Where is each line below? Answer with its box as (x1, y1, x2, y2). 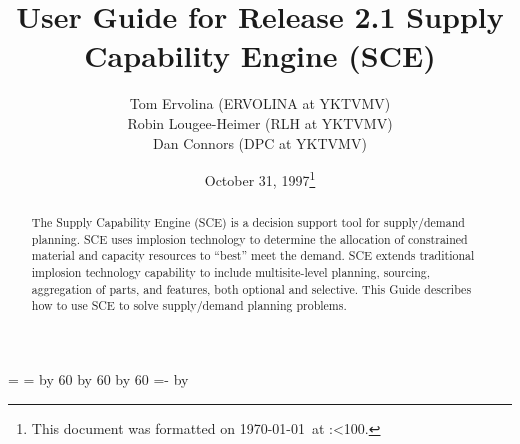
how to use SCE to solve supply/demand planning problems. (31, 297, 347, 314)
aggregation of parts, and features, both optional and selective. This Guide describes (31, 280, 472, 297)
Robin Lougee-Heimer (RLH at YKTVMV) (127, 112, 393, 133)
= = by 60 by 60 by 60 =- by (8, 369, 189, 390)
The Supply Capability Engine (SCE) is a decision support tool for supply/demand (31, 214, 465, 231)
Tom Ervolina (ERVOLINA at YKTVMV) (129, 93, 391, 114)
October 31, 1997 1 (204, 167, 316, 190)
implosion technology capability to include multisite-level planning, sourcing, (31, 264, 431, 281)
